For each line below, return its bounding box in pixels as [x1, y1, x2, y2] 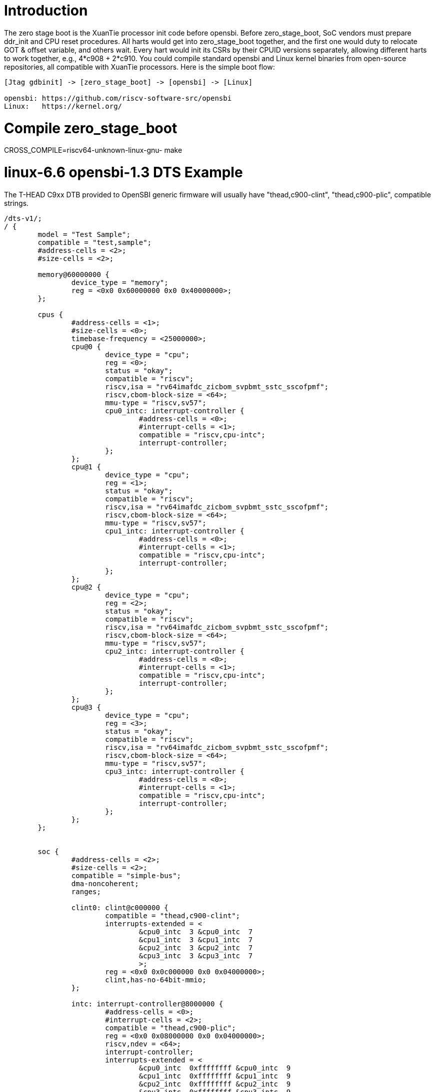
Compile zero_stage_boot [4, 119, 177, 137]
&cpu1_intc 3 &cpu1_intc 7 [138, 935, 253, 944]
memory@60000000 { [37, 270, 109, 279]
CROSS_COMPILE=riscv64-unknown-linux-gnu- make [4, 146, 182, 155]
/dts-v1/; [4, 214, 42, 222]
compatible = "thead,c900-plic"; [105, 1023, 236, 1032]
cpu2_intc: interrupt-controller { [105, 647, 244, 655]
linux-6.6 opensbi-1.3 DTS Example [4, 164, 243, 181]
